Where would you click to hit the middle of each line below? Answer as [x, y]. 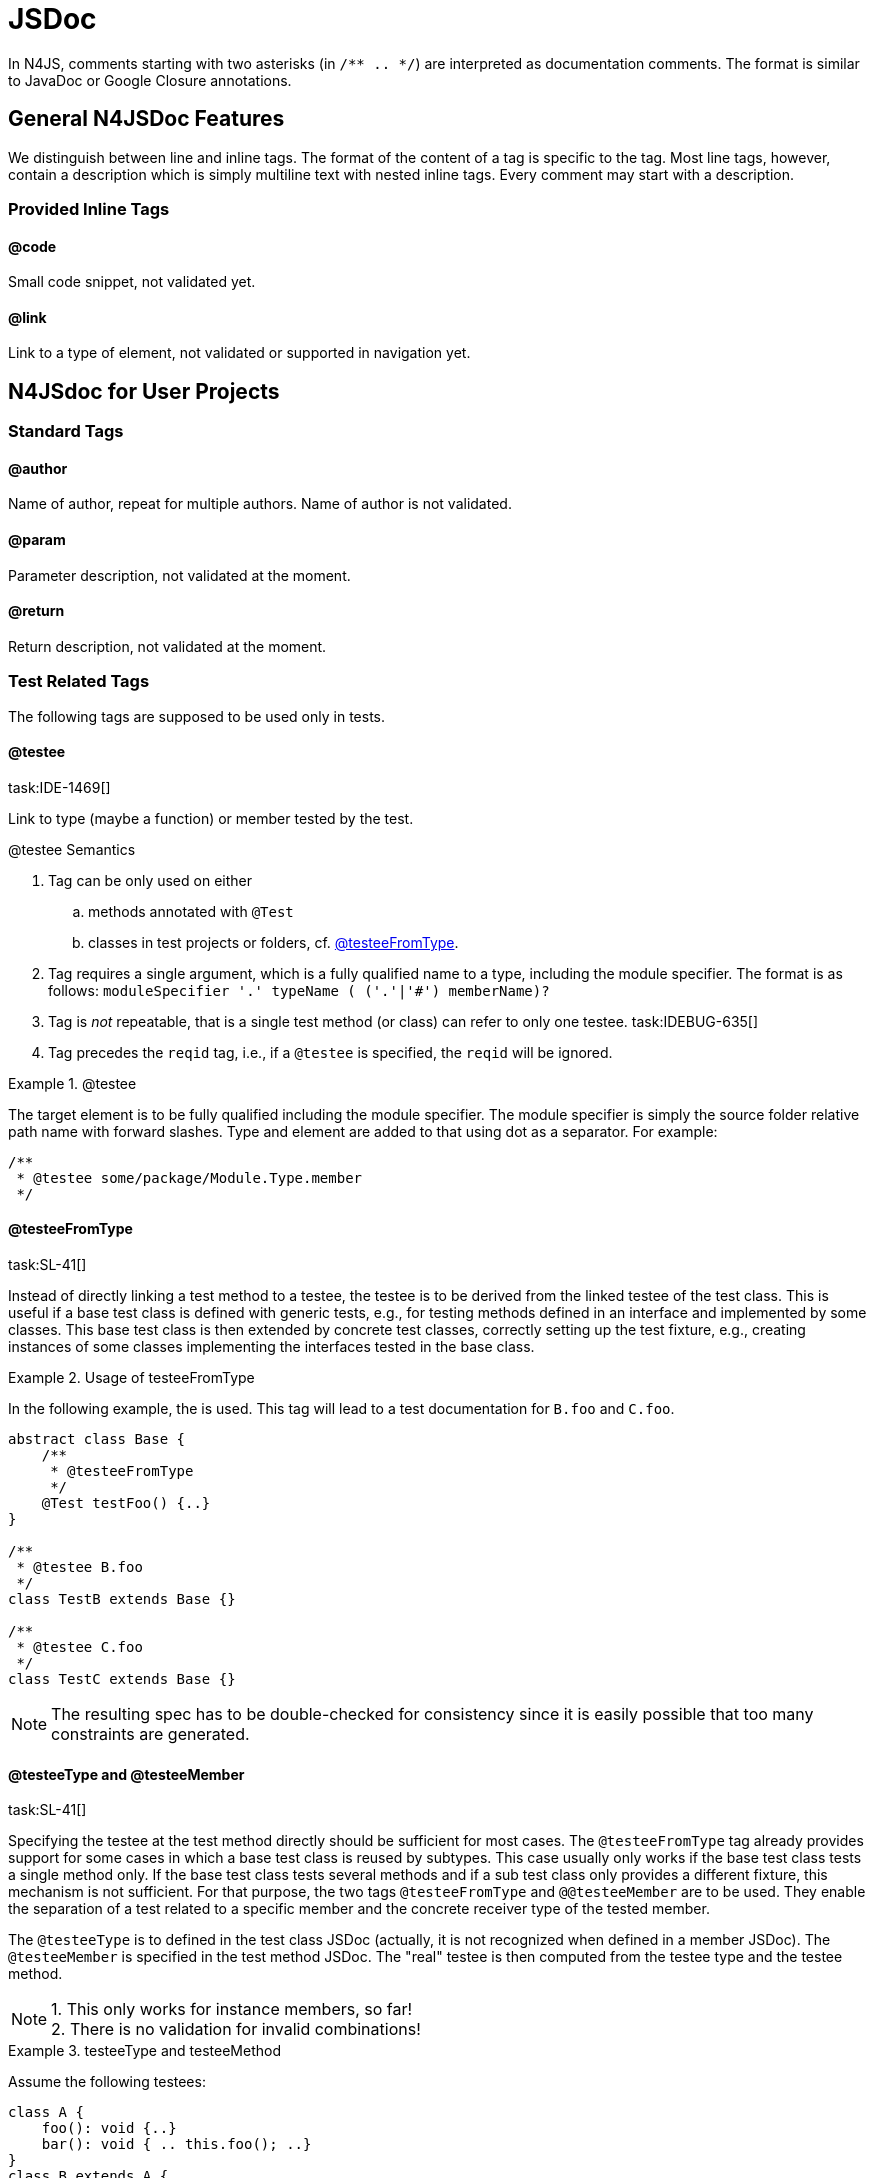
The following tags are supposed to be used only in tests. [197, 716]
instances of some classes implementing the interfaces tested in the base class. [271, 1347]
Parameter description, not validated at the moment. [179, 575]
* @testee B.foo [79, 1567]
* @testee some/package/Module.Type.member [189, 1177]
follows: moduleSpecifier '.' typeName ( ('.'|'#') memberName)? [299, 990]
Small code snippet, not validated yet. [132, 282]
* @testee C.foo [79, 1647]
